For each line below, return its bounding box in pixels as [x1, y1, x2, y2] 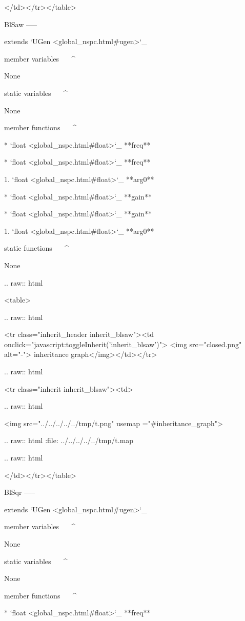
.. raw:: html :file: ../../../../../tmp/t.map [4, 435, 134, 446]
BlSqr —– [4, 487, 35, 497]
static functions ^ [4, 243, 69, 253]
